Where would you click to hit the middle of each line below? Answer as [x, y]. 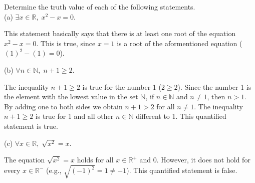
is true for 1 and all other [74, 116]
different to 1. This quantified [181, 116]
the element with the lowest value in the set [71, 97]
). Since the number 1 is [214, 86]
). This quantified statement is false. [182, 170]
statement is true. [31, 126]
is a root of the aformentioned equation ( [180, 43]
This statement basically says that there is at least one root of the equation [120, 33]
